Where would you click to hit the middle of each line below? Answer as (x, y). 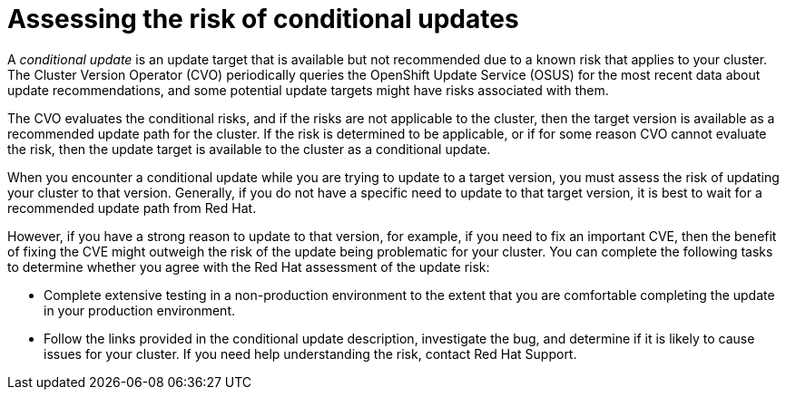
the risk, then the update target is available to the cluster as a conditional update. (249, 149)
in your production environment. (140, 310)
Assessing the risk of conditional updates (263, 19)
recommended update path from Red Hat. (132, 208)
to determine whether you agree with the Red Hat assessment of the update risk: (249, 266)
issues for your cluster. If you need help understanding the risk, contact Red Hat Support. (310, 353)
